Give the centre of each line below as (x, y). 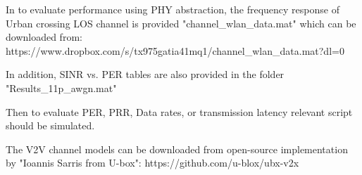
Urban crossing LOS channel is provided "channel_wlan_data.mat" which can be (181, 23)
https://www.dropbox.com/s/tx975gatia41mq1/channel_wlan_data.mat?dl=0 (175, 50)
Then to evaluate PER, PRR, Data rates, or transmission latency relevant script (179, 111)
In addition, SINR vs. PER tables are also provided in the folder (145, 74)
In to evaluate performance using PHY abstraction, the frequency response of (173, 9)
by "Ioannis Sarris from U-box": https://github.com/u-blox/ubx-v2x (152, 163)
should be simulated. (50, 125)
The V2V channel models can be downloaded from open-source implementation (177, 149)
